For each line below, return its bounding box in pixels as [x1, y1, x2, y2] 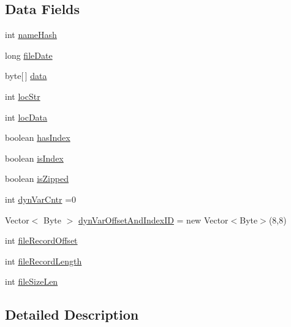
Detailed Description [5, 305, 139, 324]
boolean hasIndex [5, 131, 70, 144]
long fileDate [5, 48, 53, 61]
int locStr [5, 89, 40, 102]
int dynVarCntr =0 [5, 192, 77, 205]
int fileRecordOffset [5, 234, 78, 247]
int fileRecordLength [5, 254, 82, 267]
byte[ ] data [5, 69, 47, 82]
